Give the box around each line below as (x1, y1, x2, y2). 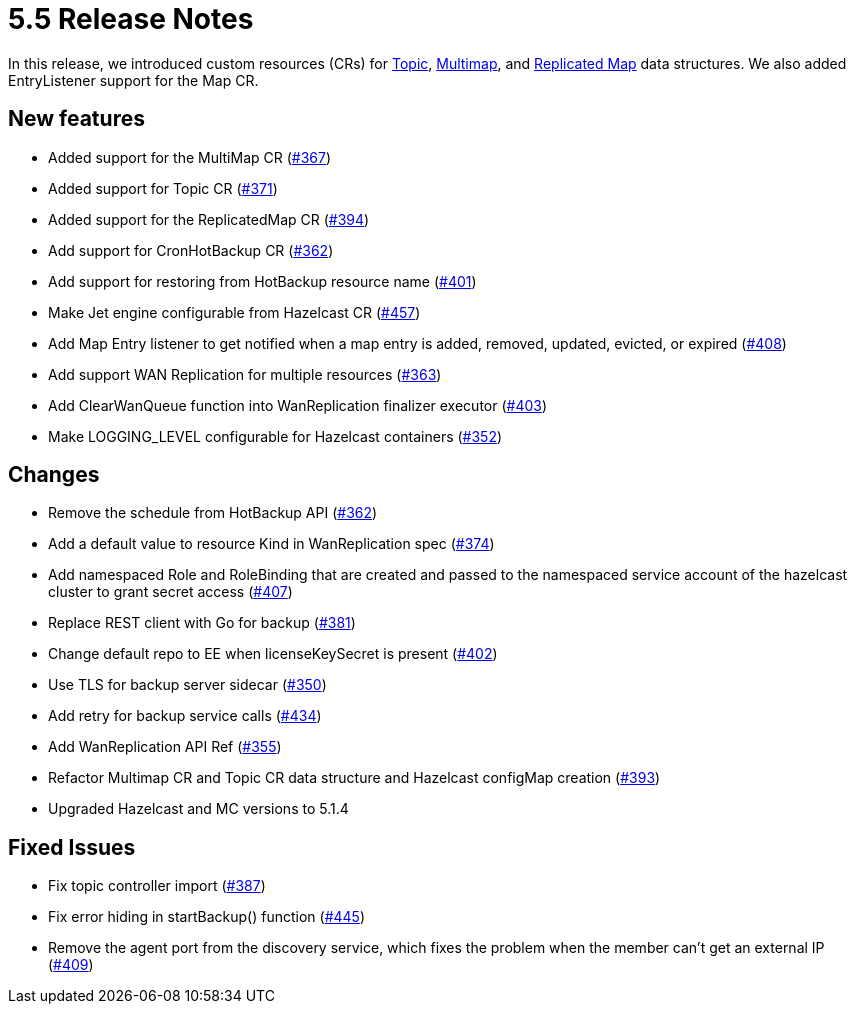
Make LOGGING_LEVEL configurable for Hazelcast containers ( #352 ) (48, 427, 503, 445)
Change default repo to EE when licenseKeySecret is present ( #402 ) (48, 645, 498, 663)
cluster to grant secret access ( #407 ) (48, 583, 293, 601)
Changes (8, 462, 100, 488)
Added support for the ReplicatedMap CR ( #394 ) (48, 210, 370, 228)
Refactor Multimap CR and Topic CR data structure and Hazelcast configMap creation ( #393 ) (48, 769, 661, 787)
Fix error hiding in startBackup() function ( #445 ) (48, 908, 366, 926)
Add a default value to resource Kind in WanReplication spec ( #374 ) (48, 535, 495, 553)
